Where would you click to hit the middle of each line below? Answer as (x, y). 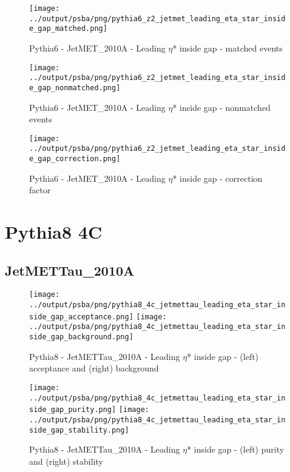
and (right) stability (66, 461)
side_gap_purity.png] (73, 410)
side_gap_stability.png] (79, 430)
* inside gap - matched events (228, 48)
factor (40, 190)
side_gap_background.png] (81, 337)
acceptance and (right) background (94, 368)
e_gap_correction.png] (75, 159)
